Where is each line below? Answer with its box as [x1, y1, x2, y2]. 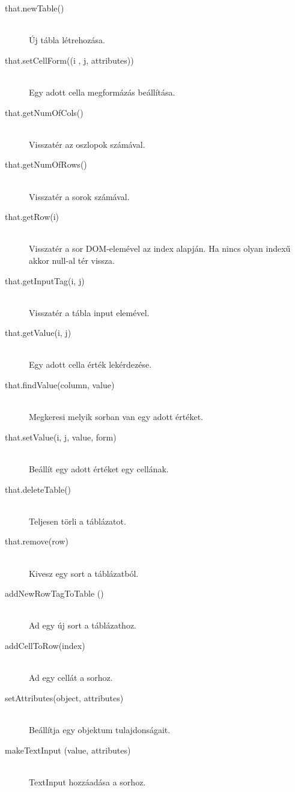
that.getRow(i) [5, 210, 59, 223]
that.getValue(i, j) [5, 326, 71, 339]
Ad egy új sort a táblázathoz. [29, 619, 137, 632]
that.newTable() [5, 2, 64, 14]
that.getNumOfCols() [5, 106, 84, 118]
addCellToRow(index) [5, 639, 85, 651]
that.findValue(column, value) [5, 379, 115, 391]
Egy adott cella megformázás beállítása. [29, 85, 175, 98]
